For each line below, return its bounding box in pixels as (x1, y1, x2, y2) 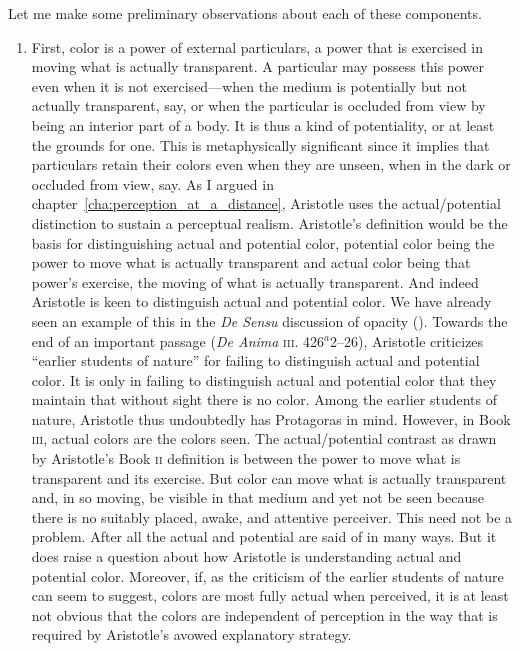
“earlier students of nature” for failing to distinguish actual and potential (31, 350, 480, 371)
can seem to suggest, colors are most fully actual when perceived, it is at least (31, 585, 509, 606)
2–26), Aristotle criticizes (330, 330, 484, 351)
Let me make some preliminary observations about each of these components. (8, 3, 482, 23)
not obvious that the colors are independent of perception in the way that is (31, 604, 498, 625)
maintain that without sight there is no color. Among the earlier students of (31, 389, 497, 410)
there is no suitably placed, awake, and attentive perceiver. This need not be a (31, 506, 513, 527)
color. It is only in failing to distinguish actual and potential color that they (31, 369, 497, 390)
